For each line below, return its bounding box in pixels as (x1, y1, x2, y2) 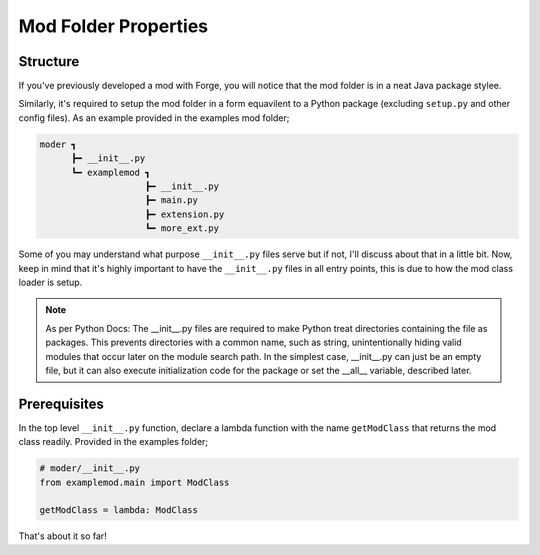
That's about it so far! (18, 530, 107, 542)
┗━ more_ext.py (145, 223, 220, 234)
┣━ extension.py (145, 208, 225, 220)
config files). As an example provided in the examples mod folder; (18, 111, 290, 124)
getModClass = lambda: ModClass (39, 505, 199, 516)
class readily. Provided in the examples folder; (18, 436, 209, 448)
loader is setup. (18, 276, 83, 288)
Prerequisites (18, 395, 104, 412)
